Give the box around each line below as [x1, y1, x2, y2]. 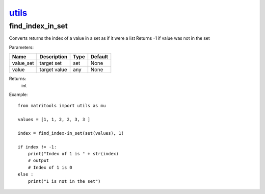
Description [39, 53, 68, 60]
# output [27, 158, 49, 164]
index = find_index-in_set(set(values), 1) [18, 130, 124, 136]
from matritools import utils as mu [18, 103, 106, 109]
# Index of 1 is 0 [27, 165, 73, 170]
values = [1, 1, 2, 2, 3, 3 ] [18, 117, 91, 122]
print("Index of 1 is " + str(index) [27, 151, 119, 157]
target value [39, 66, 67, 73]
